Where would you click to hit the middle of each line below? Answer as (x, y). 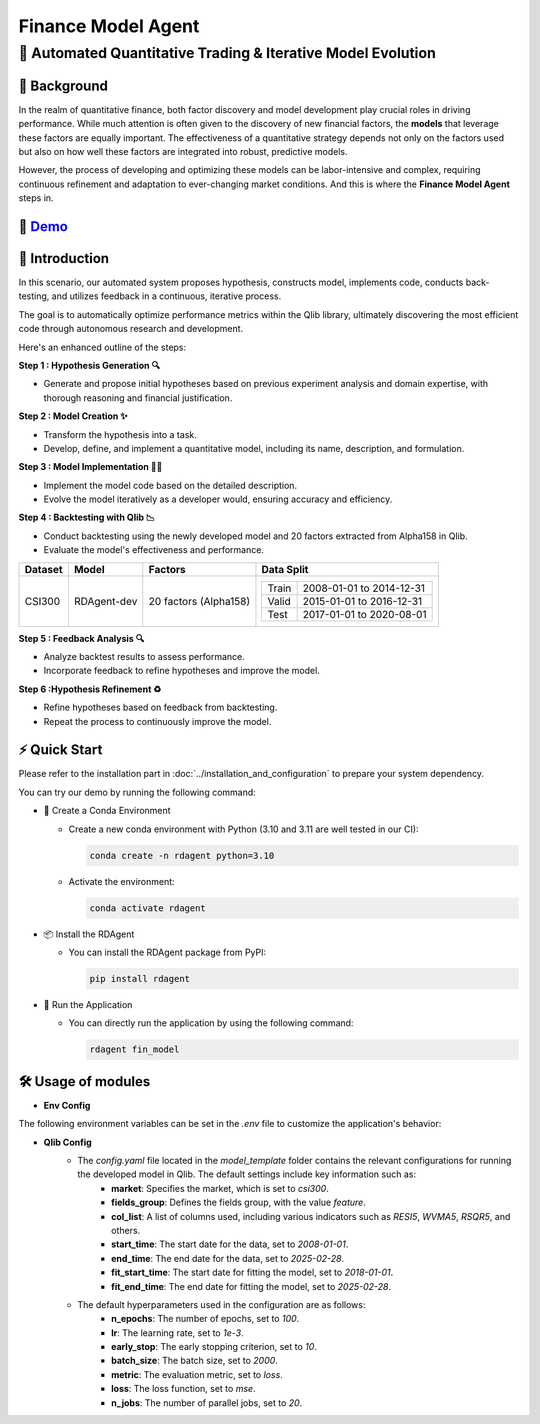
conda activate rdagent (148, 908)
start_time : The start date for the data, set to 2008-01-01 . (230, 1244)
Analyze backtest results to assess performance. (144, 657)
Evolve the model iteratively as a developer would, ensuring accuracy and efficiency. (218, 499)
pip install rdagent (139, 978)
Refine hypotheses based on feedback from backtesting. (160, 707)
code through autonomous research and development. (131, 329)
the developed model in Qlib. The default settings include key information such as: (247, 1174)
